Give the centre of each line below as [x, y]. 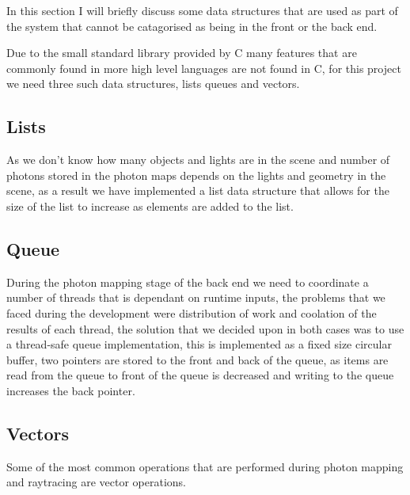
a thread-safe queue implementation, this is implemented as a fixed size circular [199, 344]
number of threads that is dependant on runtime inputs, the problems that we [196, 297]
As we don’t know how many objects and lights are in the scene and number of [198, 160]
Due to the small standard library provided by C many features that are [182, 53]
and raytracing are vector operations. [97, 482]
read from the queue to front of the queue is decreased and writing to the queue [200, 375]
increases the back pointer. [71, 390]
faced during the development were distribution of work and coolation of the [192, 312]
